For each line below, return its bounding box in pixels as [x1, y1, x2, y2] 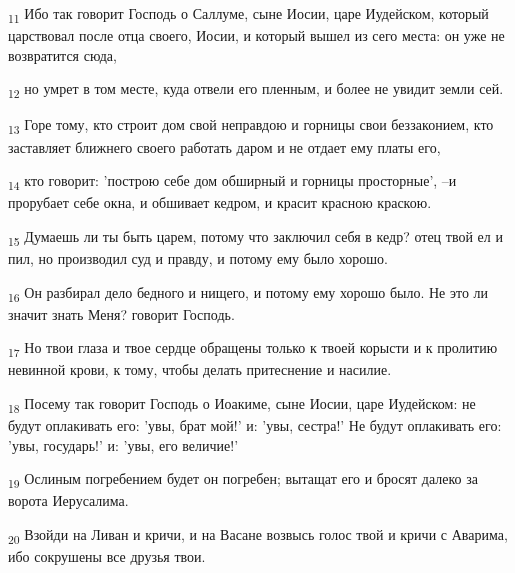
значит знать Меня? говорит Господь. [8, 303, 235, 324]
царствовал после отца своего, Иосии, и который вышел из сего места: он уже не [8, 25, 505, 46]
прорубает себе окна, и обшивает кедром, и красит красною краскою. [8, 192, 432, 213]
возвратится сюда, [8, 44, 117, 65]
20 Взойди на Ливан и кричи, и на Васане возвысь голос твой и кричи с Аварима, [8, 524, 508, 547]
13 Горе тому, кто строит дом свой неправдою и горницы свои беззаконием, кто [8, 114, 494, 138]
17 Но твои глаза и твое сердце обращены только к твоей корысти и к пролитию [8, 337, 498, 361]
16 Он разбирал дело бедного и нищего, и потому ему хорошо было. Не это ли [8, 281, 489, 305]
